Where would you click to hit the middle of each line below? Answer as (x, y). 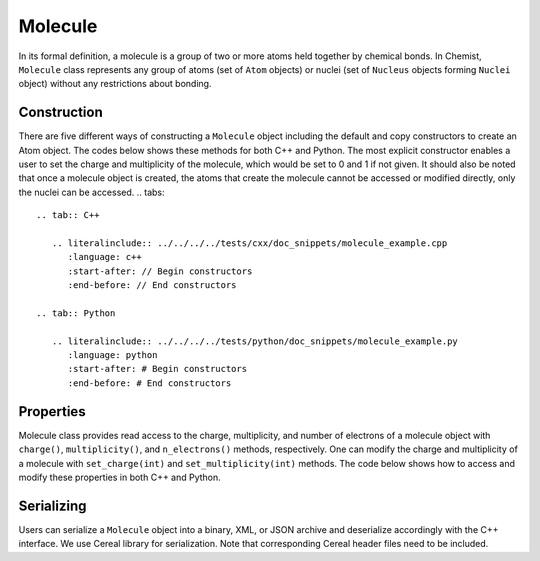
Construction (61, 112)
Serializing (52, 505)
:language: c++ (104, 257)
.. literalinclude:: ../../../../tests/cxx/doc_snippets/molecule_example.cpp (249, 243)
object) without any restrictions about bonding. (115, 84)
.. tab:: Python (76, 313)
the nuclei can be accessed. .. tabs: (91, 192)
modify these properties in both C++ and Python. (120, 477)
